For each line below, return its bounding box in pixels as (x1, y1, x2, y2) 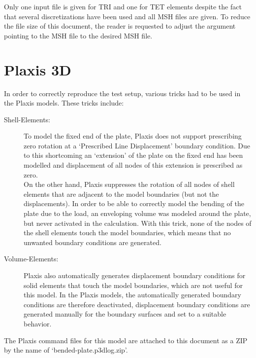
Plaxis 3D (4, 59, 71, 79)
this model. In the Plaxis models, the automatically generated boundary (24, 289, 241, 300)
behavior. (24, 318, 52, 328)
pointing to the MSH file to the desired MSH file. (4, 30, 153, 40)
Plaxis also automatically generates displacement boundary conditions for (24, 270, 246, 280)
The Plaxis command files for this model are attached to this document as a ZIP (4, 335, 248, 345)
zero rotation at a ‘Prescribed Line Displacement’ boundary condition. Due (24, 140, 251, 150)
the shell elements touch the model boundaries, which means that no (24, 227, 231, 238)
